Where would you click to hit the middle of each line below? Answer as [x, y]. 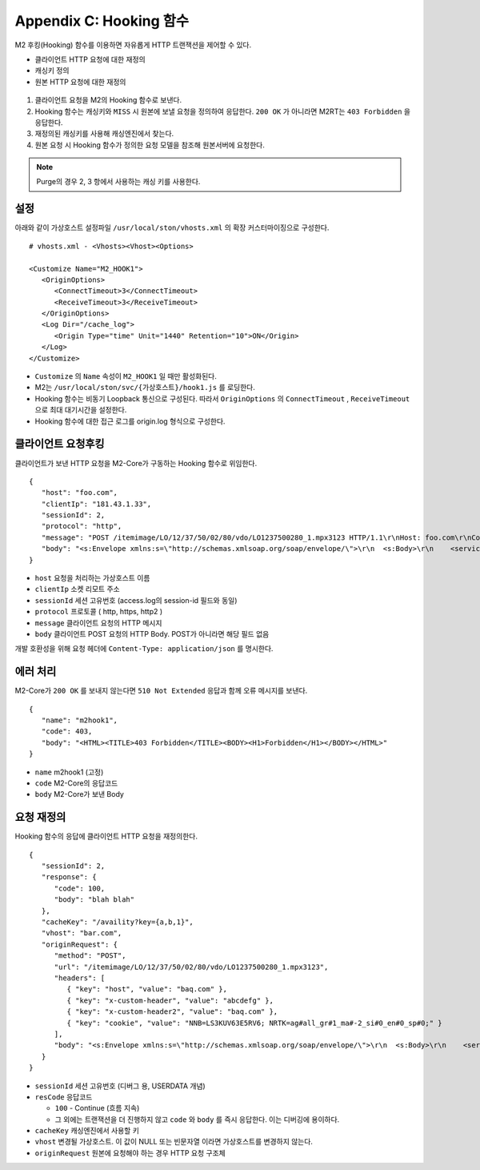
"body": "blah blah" [94, 900]
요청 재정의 [40, 817]
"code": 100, [80, 888]
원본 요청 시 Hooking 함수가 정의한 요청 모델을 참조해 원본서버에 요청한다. [150, 145]
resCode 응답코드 [64, 1096]
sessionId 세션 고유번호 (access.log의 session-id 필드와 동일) [136, 600]
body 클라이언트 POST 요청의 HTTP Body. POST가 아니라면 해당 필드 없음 [152, 633]
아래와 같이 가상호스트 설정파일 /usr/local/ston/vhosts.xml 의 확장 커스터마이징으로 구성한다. [172, 227]
